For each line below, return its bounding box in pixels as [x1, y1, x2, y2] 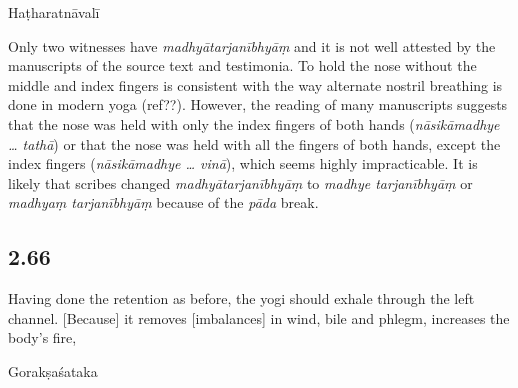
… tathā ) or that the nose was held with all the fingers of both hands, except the [8, 133, 501, 154]
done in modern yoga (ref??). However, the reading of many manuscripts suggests [8, 94, 508, 115]
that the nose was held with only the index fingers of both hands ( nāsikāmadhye [8, 113, 500, 134]
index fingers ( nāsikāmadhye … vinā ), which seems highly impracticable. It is [8, 153, 478, 174]
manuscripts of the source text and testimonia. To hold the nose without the [8, 55, 477, 76]
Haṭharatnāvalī [8, 2, 100, 22]
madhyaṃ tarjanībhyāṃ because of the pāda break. [8, 192, 319, 213]
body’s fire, [8, 327, 77, 348]
